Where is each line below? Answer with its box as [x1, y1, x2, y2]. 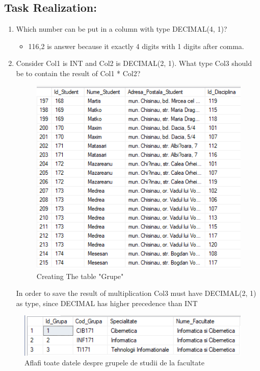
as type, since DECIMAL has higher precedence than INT [16, 297, 198, 308]
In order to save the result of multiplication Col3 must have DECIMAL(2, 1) [16, 288, 256, 298]
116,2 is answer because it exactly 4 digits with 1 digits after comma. [28, 40, 244, 51]
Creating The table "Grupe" [36, 270, 124, 281]
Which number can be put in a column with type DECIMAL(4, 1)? [16, 24, 227, 34]
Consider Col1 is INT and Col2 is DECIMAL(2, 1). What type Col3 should [16, 58, 252, 68]
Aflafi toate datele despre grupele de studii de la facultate [24, 357, 204, 368]
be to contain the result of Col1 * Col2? [16, 67, 141, 78]
